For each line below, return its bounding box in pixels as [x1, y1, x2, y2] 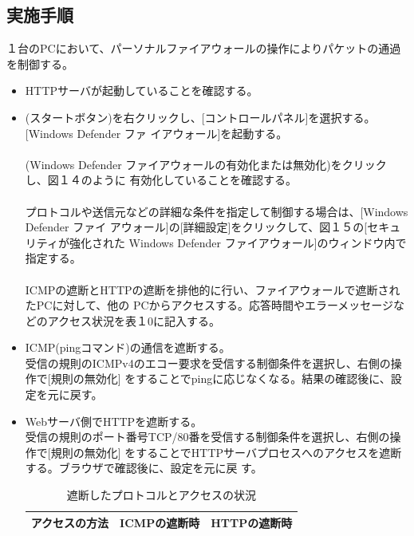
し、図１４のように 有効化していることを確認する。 [25, 171, 298, 188]
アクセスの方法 [30, 514, 109, 530]
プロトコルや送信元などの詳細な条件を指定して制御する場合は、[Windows [25, 203, 408, 219]
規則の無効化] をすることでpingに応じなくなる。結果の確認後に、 [50, 370, 391, 387]
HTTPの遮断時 [211, 514, 293, 530]
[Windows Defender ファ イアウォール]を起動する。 [25, 124, 288, 141]
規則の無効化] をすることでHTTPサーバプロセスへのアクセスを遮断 [50, 443, 402, 460]
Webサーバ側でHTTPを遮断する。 [25, 412, 203, 429]
